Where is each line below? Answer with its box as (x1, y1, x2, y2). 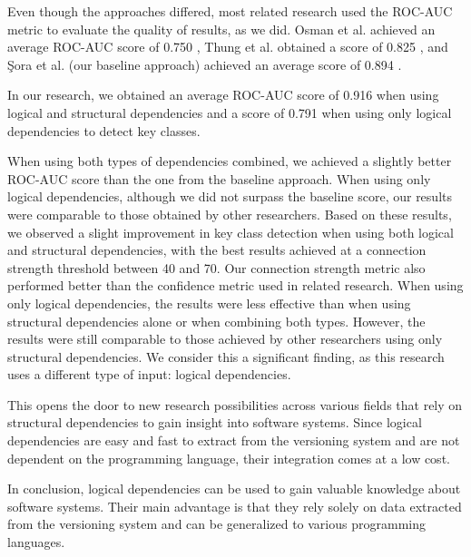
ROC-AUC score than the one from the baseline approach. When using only (7, 169, 431, 188)
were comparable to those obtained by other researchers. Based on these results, (7, 204, 452, 223)
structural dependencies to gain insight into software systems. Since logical (7, 413, 422, 432)
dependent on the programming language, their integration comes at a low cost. (7, 448, 450, 467)
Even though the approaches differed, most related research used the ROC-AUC (7, 2, 453, 20)
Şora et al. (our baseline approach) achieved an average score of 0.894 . (7, 54, 402, 73)
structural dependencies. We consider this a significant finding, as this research (7, 347, 445, 366)
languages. (7, 533, 65, 552)
